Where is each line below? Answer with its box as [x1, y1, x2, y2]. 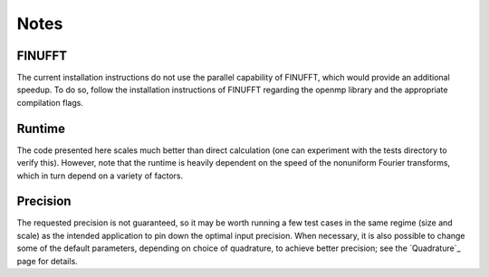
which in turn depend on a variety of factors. [16, 170, 184, 181]
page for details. [16, 255, 79, 266]
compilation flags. [16, 97, 83, 108]
